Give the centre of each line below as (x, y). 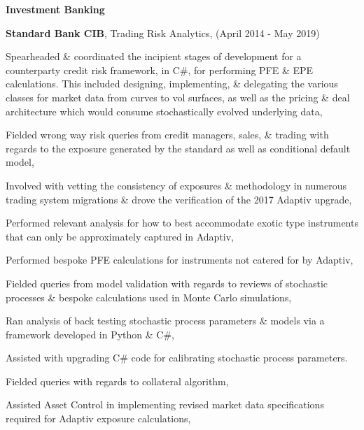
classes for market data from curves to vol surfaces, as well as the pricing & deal (178, 97)
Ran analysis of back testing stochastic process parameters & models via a (165, 321)
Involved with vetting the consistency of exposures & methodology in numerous (176, 185)
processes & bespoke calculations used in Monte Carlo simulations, (149, 297)
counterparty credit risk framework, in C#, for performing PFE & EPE (160, 70)
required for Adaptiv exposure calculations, (98, 418)
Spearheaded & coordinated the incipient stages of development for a (154, 56)
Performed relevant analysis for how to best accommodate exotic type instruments (182, 223)
